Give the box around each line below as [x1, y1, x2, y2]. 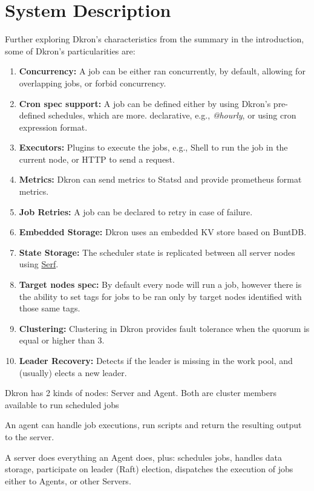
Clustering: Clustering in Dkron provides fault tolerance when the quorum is [19, 322, 310, 334]
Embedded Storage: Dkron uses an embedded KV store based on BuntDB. [19, 226, 307, 238]
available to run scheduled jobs [5, 398, 119, 411]
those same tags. [19, 302, 80, 314]
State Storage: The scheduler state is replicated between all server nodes [19, 245, 295, 258]
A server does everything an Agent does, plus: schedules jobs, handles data [5, 450, 283, 463]
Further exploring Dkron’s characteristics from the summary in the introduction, [5, 33, 304, 45]
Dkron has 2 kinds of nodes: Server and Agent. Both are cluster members [5, 386, 276, 399]
